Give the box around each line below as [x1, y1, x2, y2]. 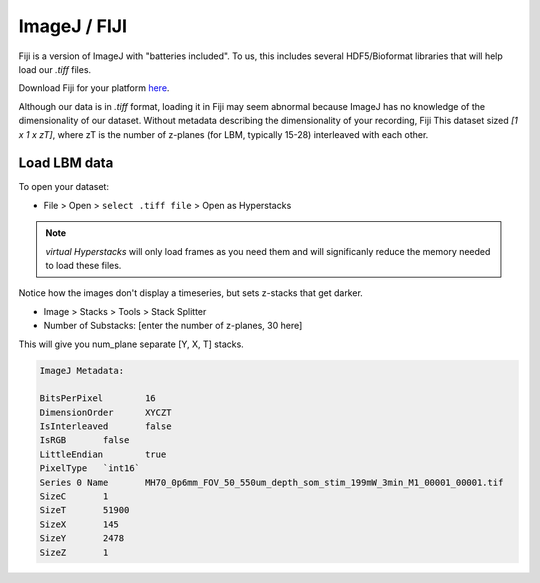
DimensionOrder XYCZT [39, 406, 172, 418]
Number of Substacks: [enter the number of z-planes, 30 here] [43, 320, 303, 332]
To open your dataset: [18, 181, 110, 193]
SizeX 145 [39, 518, 120, 530]
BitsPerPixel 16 [39, 393, 157, 404]
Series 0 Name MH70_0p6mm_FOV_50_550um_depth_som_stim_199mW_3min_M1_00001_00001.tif [39, 476, 504, 488]
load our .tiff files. [18, 63, 92, 75]
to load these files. [45, 259, 122, 271]
